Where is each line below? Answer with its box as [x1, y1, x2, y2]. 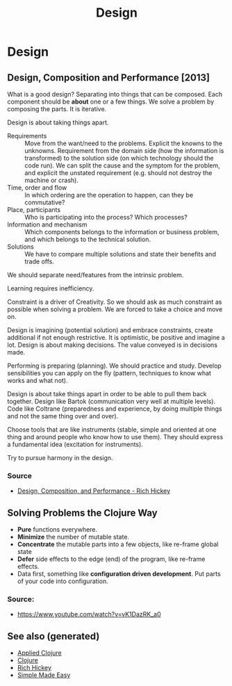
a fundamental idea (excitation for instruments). [7, 440, 144, 448]
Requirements [7, 132, 47, 140]
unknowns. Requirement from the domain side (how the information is [24, 147, 224, 154]
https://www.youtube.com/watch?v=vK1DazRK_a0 [17, 610, 161, 619]
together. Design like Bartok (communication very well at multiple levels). [7, 398, 216, 405]
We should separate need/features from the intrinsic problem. [7, 271, 184, 279]
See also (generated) [7, 630, 100, 642]
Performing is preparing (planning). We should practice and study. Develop [7, 361, 222, 370]
